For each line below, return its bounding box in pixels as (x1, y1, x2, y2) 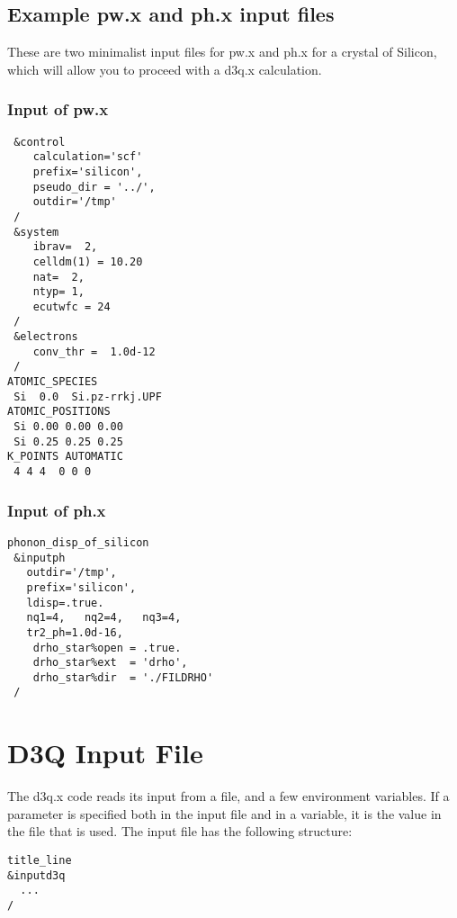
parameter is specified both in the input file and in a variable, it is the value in (7, 804, 442, 823)
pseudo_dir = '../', (32, 180, 156, 193)
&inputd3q (7, 868, 66, 882)
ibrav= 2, (32, 240, 98, 254)
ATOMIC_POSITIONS (7, 405, 111, 418)
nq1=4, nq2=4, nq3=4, (26, 611, 182, 625)
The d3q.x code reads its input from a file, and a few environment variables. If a (7, 787, 450, 805)
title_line (7, 854, 72, 868)
